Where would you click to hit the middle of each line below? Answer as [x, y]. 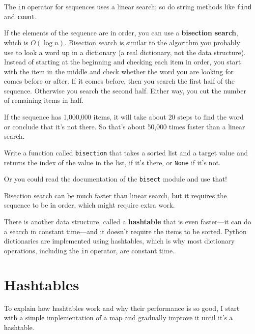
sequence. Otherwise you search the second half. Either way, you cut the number [125, 90]
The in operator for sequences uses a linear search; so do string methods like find [128, 6]
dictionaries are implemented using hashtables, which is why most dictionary [119, 241]
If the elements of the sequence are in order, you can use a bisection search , [121, 33]
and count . [20, 16]
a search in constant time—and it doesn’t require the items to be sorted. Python [125, 231]
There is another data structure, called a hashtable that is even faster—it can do [127, 221]
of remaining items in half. [44, 100]
